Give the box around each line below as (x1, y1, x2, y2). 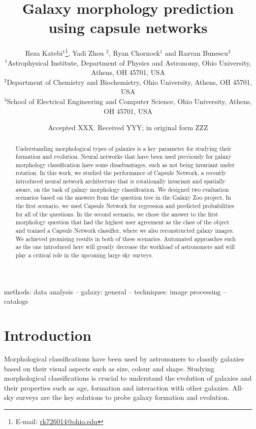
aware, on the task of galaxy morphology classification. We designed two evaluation (15, 185, 229, 193)
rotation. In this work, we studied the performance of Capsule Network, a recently (15, 169, 226, 177)
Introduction (4, 325, 92, 345)
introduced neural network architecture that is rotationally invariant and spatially (15, 177, 225, 185)
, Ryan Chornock (109, 47, 160, 58)
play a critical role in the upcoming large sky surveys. (15, 251, 153, 259)
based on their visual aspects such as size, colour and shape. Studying (4, 363, 215, 373)
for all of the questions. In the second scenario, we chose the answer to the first (15, 210, 218, 218)
